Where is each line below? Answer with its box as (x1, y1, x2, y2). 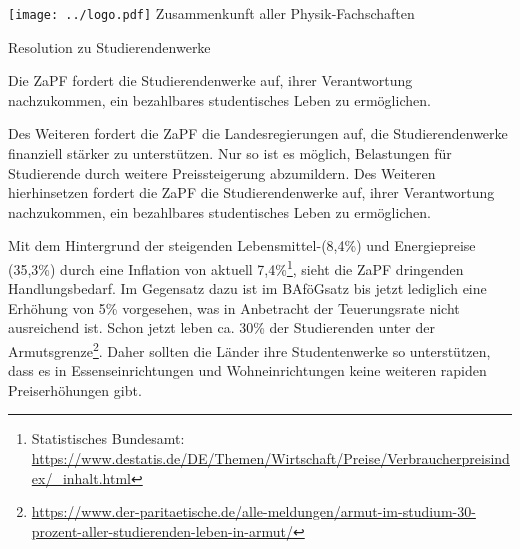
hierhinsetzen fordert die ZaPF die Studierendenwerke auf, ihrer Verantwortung (8, 182, 495, 203)
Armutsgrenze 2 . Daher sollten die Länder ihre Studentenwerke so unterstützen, (8, 338, 491, 361)
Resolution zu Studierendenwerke (8, 36, 211, 57)
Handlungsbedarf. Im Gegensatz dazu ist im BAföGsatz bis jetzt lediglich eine (8, 278, 487, 299)
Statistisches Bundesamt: (31, 428, 185, 449)
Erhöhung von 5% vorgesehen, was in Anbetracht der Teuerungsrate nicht (8, 297, 460, 318)
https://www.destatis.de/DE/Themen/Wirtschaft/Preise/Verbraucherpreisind (31, 448, 510, 469)
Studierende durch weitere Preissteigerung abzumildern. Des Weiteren (8, 162, 436, 183)
